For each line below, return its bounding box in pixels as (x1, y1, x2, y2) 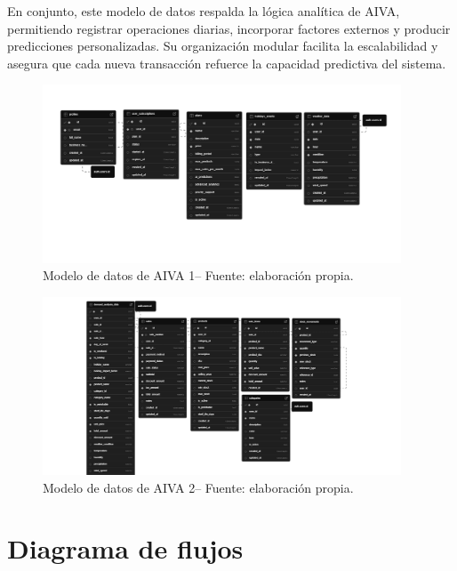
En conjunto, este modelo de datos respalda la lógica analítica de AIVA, (7, 2, 400, 20)
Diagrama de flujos (7, 530, 244, 567)
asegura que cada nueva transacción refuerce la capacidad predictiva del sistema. (7, 53, 446, 72)
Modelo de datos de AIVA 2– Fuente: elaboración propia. (43, 478, 354, 496)
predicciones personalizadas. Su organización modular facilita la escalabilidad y (7, 36, 438, 55)
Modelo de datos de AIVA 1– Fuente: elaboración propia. (43, 266, 354, 285)
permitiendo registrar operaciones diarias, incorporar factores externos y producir (7, 19, 451, 37)
